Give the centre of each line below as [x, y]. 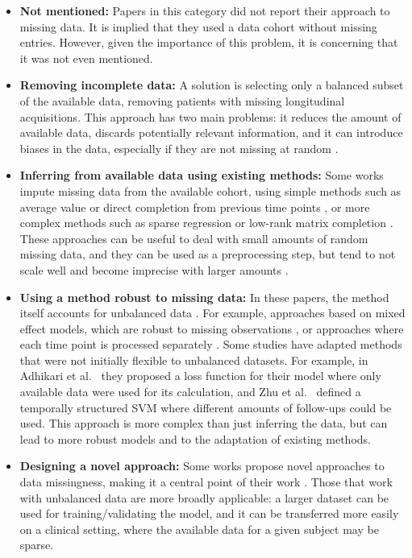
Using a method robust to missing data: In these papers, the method [204, 297]
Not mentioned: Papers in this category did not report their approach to [205, 10]
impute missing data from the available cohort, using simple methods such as [210, 190]
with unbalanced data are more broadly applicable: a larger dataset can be [204, 497]
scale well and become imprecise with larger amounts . [154, 269]
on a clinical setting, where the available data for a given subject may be [199, 529]
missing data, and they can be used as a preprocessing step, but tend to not [208, 254]
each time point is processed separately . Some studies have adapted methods [211, 344]
